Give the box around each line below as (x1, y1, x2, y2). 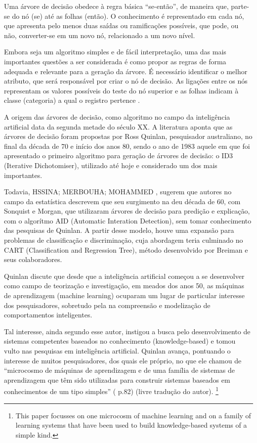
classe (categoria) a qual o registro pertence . (4, 95, 140, 105)
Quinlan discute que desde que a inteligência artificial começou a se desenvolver (4, 270, 245, 281)
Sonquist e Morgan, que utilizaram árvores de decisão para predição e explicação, (4, 206, 250, 216)
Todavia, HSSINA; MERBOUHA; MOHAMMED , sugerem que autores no (4, 186, 232, 197)
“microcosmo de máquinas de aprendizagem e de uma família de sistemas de (4, 365, 235, 375)
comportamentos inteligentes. (4, 310, 92, 320)
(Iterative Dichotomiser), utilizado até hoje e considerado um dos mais (4, 160, 217, 170)
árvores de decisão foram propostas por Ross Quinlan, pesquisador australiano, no (4, 131, 253, 141)
